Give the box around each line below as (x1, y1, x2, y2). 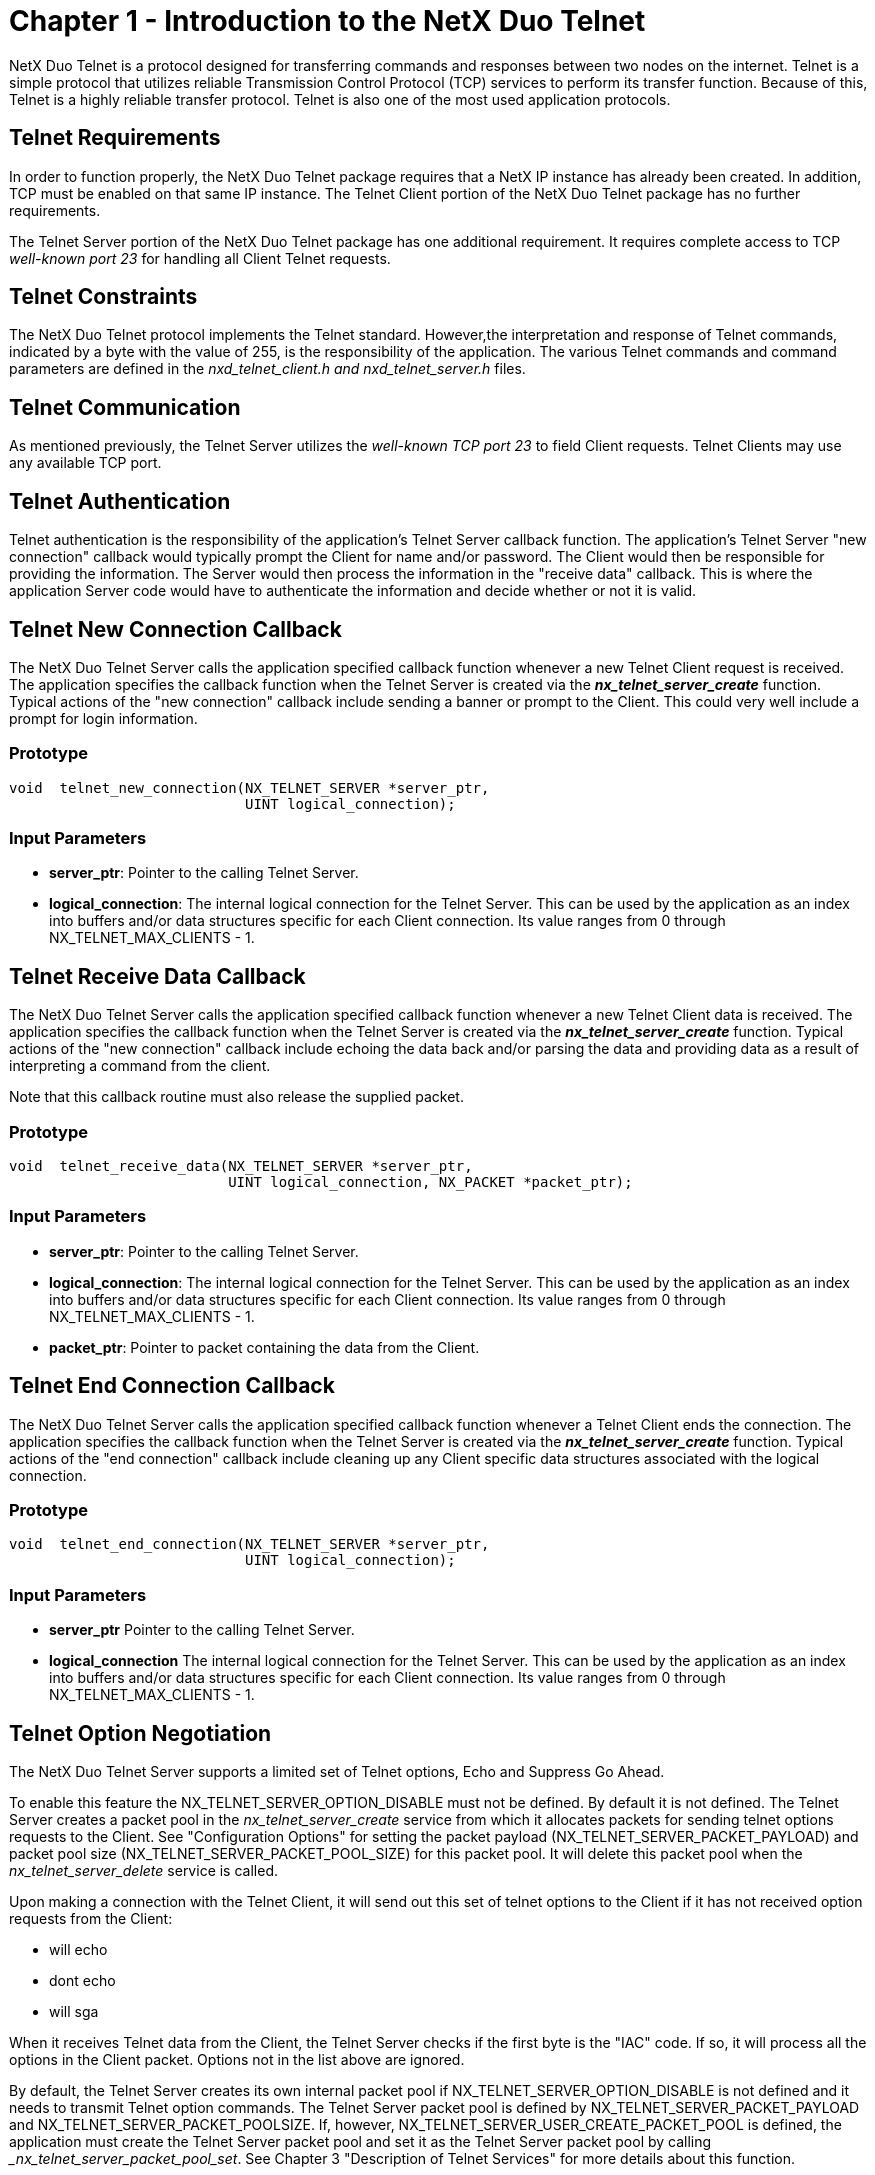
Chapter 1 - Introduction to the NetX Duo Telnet (9, 4, 646, 38)
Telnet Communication (9, 394, 241, 420)
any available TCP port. (9, 454, 162, 472)
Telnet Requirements (9, 125, 221, 151)
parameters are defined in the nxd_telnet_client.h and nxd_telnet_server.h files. (9, 360, 526, 378)
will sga (49, 2003, 99, 2020)
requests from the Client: (9, 1910, 173, 1927)
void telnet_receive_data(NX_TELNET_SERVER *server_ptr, (9, 1158, 473, 1175)
